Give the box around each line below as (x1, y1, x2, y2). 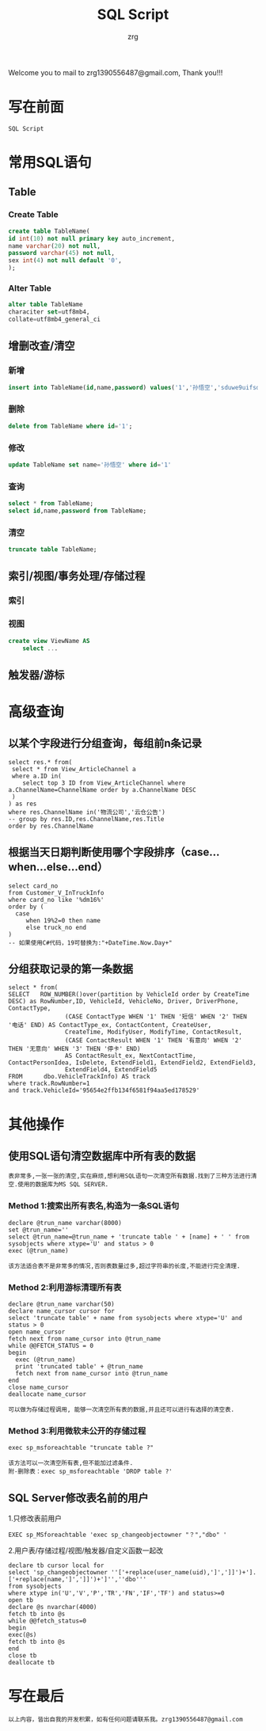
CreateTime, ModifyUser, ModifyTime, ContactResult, (64, 1028, 243, 1037)
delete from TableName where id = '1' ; (8, 422, 133, 430)
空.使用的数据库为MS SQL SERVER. (8, 1181, 109, 1189)
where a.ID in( (11, 772, 62, 780)
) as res (8, 800, 37, 808)
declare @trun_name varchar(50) (8, 1300, 115, 1308)
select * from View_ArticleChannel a (11, 765, 136, 773)
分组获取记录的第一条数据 (8, 962, 133, 976)
